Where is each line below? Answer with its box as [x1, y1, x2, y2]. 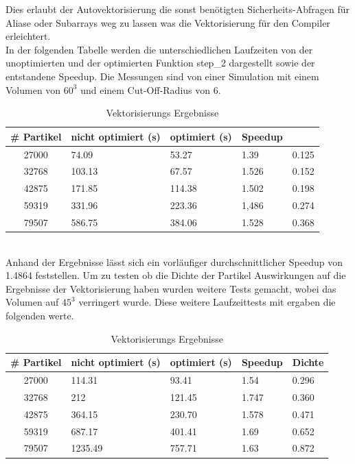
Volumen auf [5, 295, 59, 309]
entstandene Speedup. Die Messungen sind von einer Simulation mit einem [5, 69, 319, 83]
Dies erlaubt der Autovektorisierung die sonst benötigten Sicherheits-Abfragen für [5, 2, 350, 16]
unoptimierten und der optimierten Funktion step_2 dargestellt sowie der [5, 56, 315, 70]
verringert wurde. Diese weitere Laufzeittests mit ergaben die [78, 295, 336, 309]
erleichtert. [5, 29, 51, 43]
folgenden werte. [5, 308, 74, 323]
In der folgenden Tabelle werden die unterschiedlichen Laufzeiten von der [5, 42, 313, 56]
